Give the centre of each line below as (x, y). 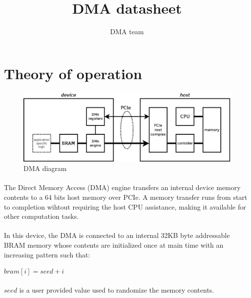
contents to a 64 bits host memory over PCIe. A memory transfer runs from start (126, 197)
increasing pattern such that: (47, 254)
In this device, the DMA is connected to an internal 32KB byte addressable (117, 235)
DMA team (127, 32)
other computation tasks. (42, 216)
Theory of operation (73, 73)
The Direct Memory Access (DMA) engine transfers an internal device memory (122, 187)
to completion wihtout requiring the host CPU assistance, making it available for (125, 206)
